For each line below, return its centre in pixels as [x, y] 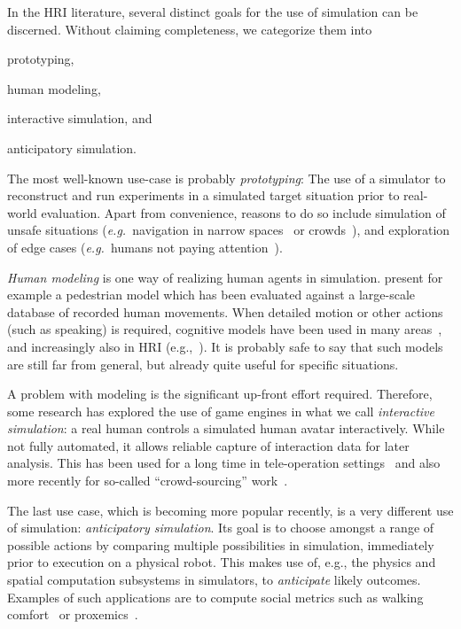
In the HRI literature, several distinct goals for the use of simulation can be [213, 12]
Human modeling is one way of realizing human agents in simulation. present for [225, 277]
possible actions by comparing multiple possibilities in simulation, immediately [221, 544]
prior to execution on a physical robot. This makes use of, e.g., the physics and [222, 562]
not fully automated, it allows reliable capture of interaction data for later [208, 445]
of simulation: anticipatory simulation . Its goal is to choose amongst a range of [221, 528]
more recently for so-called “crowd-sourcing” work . [148, 481]
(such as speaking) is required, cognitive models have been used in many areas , [225, 329]
